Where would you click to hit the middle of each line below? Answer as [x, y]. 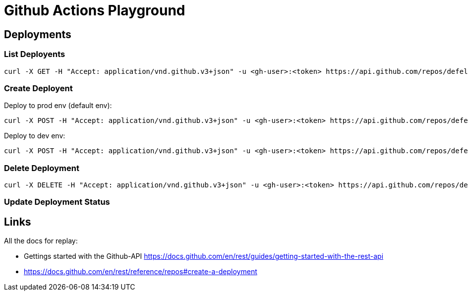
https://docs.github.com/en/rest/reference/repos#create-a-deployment [141, 272]
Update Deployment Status [57, 202]
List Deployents [35, 54]
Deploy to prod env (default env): [58, 106]
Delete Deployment [42, 168]
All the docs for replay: [41, 241]
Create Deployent [38, 88]
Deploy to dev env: [35, 136]
